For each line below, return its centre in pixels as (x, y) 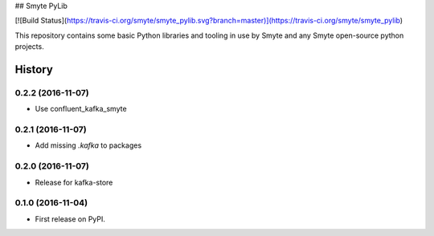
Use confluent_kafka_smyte (81, 109)
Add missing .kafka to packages (88, 145)
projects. (29, 47)
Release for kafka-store (74, 182)
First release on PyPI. (70, 219)
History (34, 69)
